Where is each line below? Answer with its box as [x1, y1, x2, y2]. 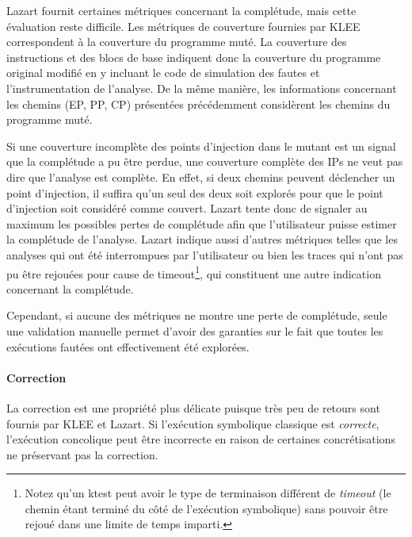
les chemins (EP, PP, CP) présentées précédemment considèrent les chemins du [6, 95, 391, 112]
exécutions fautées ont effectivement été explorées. [6, 338, 250, 355]
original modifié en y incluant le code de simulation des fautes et [6, 64, 320, 81]
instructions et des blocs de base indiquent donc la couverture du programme [6, 48, 381, 65]
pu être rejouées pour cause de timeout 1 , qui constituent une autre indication [6, 263, 381, 282]
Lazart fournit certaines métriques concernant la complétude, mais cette [6, 2, 357, 18]
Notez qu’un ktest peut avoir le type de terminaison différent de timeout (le [25, 485, 391, 501]
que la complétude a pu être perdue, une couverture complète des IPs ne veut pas [6, 153, 403, 170]
